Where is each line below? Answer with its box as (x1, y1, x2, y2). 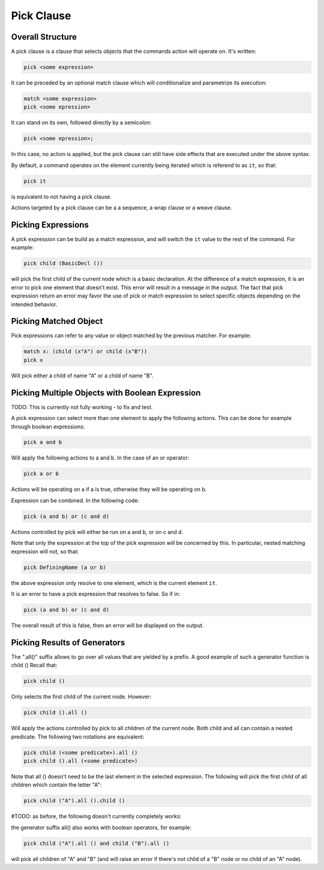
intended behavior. (11, 301, 58, 308)
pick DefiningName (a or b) (23, 564, 106, 571)
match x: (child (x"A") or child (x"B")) (23, 348, 148, 355)
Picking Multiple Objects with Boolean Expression (11, 388, 201, 398)
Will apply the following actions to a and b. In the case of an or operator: (11, 454, 190, 461)
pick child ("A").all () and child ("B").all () (23, 840, 170, 847)
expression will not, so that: (11, 548, 79, 555)
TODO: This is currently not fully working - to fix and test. (11, 403, 153, 410)
